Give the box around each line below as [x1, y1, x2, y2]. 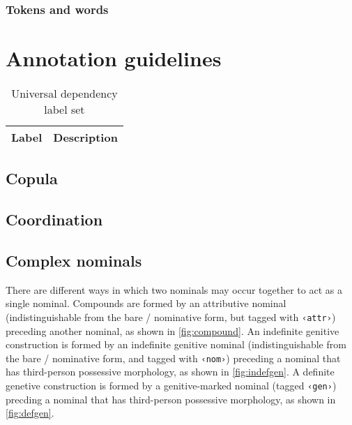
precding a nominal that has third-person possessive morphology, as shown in [6, 392, 336, 406]
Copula [6, 167, 58, 189]
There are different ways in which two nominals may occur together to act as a [6, 282, 342, 297]
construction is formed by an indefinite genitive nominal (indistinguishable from [6, 337, 346, 352]
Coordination [6, 209, 103, 230]
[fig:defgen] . [6, 405, 54, 420]
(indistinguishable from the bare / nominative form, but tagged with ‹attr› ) [6, 309, 336, 324]
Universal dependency [11, 84, 118, 101]
